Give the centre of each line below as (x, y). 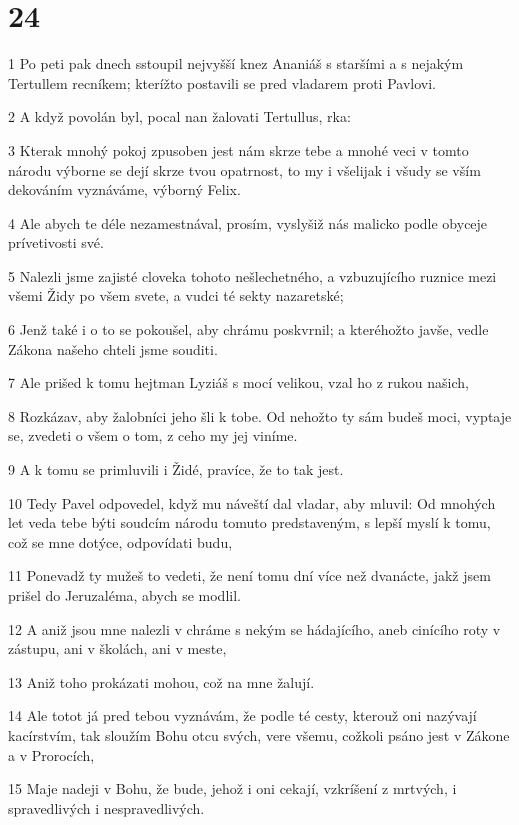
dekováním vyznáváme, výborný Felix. (124, 189)
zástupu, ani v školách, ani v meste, (117, 648)
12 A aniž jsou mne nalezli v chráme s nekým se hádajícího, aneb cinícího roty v (254, 628)
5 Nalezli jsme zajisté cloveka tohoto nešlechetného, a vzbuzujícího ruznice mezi (252, 275)
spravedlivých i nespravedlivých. (106, 807)
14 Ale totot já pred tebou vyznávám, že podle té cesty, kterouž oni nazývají (242, 715)
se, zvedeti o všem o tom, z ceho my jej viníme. (153, 435)
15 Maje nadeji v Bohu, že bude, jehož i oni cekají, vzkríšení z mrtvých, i (232, 788)
